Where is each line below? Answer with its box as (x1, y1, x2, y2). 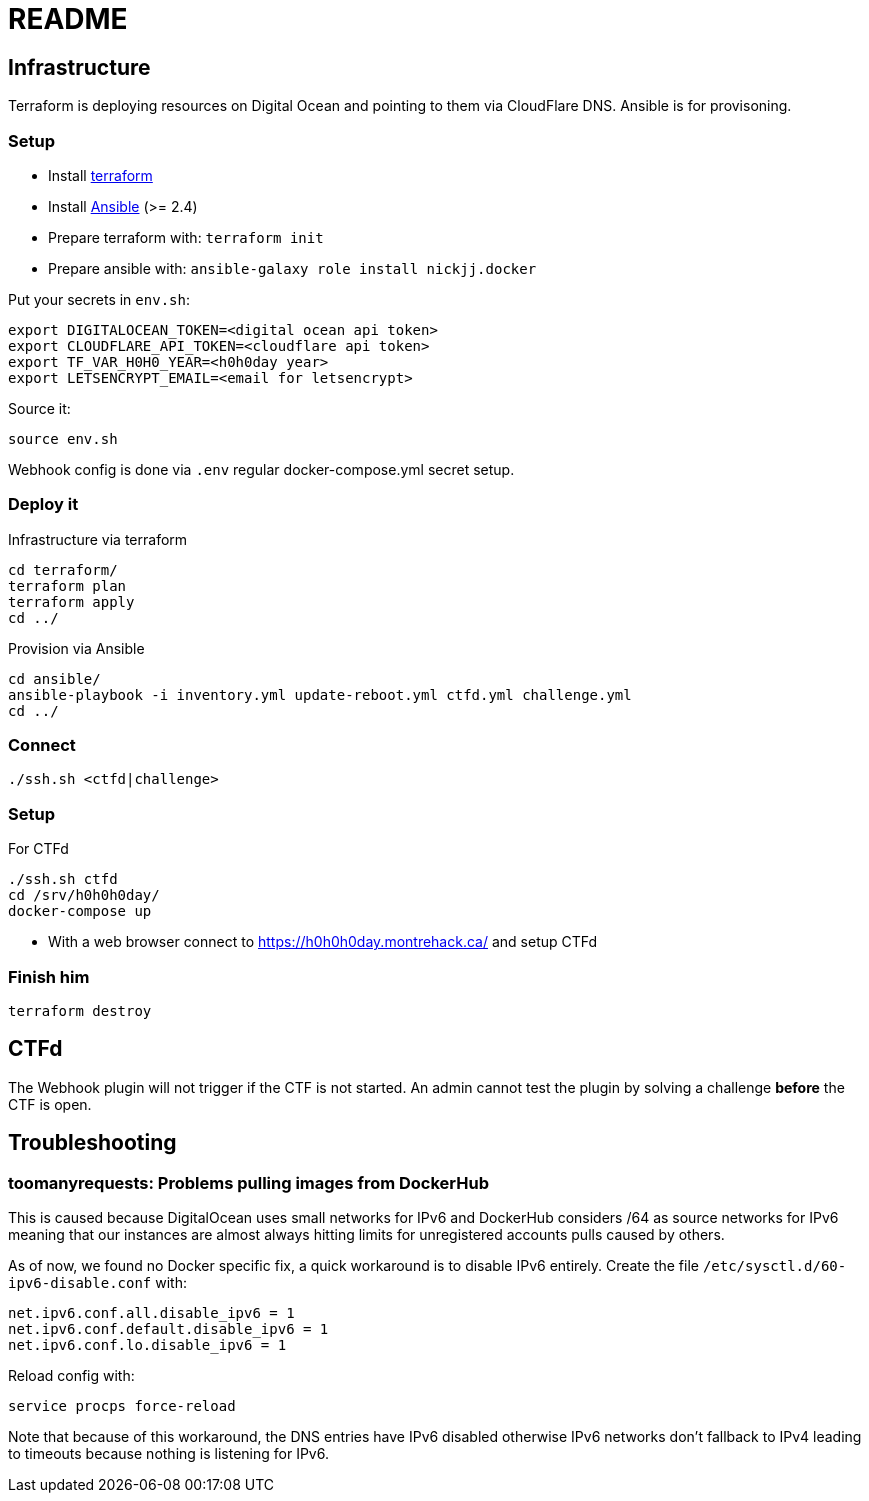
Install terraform (48, 166, 153, 184)
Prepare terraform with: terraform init (48, 228, 324, 246)
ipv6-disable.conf (8, 1274, 152, 1291)
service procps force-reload (8, 1397, 236, 1414)
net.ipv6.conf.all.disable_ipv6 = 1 (8, 1304, 295, 1321)
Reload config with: (8, 1366, 135, 1384)
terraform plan (8, 577, 127, 594)
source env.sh (8, 430, 118, 447)
